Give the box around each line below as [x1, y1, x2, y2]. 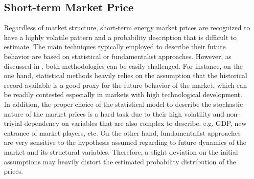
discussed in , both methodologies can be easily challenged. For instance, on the [4, 60, 243, 71]
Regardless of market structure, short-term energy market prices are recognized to [4, 22, 250, 33]
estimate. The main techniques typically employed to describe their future [4, 41, 226, 52]
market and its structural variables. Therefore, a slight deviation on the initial [4, 146, 238, 157]
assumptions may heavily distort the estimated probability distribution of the [4, 156, 236, 166]
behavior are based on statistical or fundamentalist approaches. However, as [4, 51, 231, 61]
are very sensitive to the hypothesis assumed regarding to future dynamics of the [4, 137, 246, 147]
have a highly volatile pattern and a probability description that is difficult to [4, 32, 237, 42]
